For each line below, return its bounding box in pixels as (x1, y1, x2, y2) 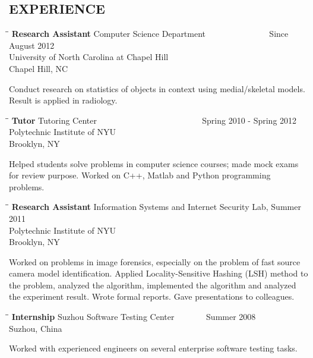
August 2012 (9, 39, 55, 51)
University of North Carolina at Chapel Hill (9, 51, 169, 63)
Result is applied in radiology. (9, 94, 118, 106)
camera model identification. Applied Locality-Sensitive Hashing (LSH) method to (9, 267, 308, 280)
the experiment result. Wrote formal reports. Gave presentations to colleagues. (9, 290, 295, 303)
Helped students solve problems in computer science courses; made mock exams (9, 157, 299, 169)
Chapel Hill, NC (9, 62, 68, 74)
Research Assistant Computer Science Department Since (11, 27, 289, 40)
